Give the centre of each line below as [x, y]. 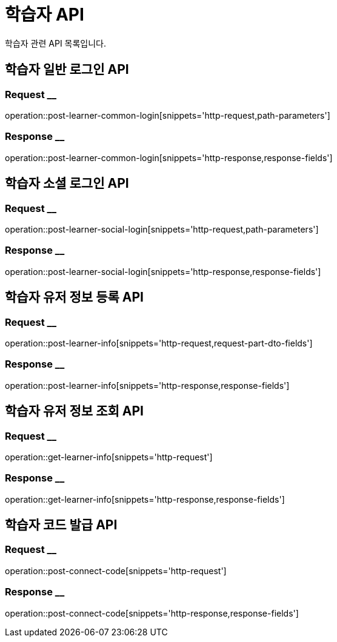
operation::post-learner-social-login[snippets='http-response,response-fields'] [163, 271]
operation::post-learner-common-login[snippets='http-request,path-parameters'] [168, 115]
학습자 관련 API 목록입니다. [56, 43]
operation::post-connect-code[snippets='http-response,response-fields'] [152, 613]
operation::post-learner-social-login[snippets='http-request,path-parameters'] [162, 229]
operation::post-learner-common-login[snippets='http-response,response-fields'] [169, 157]
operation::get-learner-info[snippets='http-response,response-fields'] [145, 499]
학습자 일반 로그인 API [67, 70]
